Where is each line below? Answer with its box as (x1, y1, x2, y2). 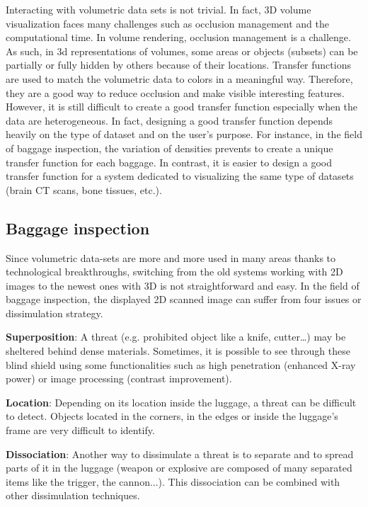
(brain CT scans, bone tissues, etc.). (6, 182, 162, 197)
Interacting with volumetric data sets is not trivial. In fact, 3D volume (6, 2, 311, 16)
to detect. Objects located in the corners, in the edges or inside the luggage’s (6, 409, 338, 423)
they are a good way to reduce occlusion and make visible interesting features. (6, 85, 345, 100)
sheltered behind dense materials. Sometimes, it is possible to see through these (6, 343, 350, 358)
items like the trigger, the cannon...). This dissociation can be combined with (6, 474, 340, 489)
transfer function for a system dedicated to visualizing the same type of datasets (6, 169, 354, 183)
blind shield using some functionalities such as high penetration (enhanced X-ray (6, 357, 356, 372)
